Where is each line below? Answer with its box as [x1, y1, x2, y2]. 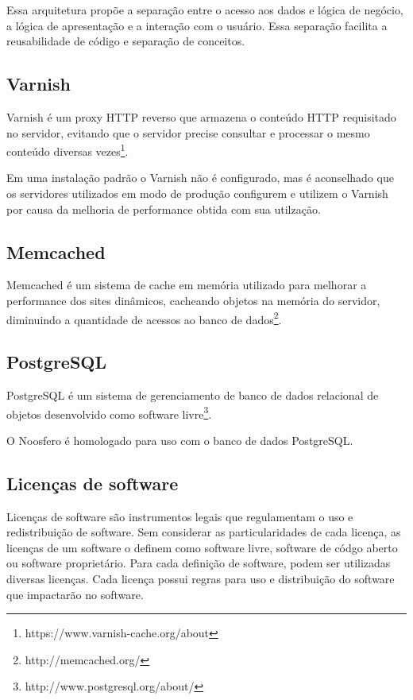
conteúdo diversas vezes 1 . [6, 141, 129, 159]
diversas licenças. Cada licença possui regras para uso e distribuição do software [6, 570, 395, 587]
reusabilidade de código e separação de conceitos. [6, 33, 245, 49]
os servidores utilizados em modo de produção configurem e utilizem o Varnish [6, 185, 388, 202]
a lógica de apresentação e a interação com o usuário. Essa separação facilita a [6, 17, 388, 33]
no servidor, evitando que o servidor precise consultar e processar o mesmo [6, 124, 370, 141]
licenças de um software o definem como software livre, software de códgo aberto [6, 539, 398, 555]
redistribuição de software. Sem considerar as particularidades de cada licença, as [6, 524, 401, 540]
